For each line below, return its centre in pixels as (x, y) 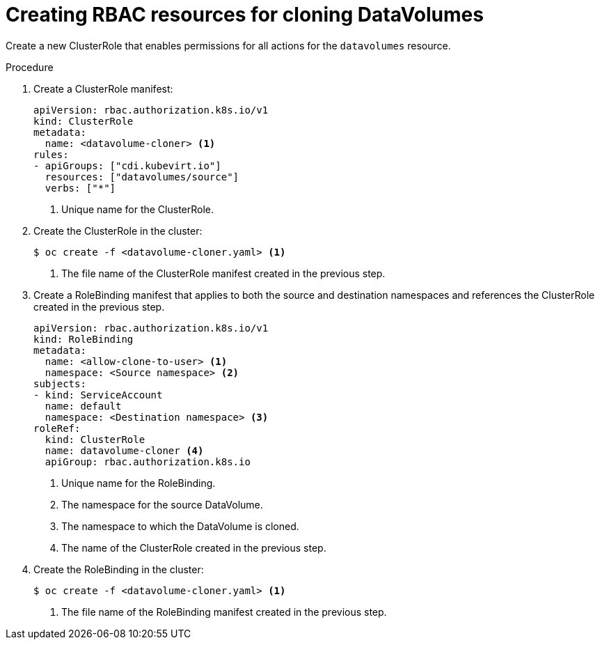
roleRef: (57, 428)
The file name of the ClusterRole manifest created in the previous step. (223, 273)
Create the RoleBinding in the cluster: (119, 569)
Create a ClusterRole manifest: (103, 88)
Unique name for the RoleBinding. (139, 483)
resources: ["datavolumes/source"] (142, 177)
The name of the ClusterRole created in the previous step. (194, 547)
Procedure (30, 67)
